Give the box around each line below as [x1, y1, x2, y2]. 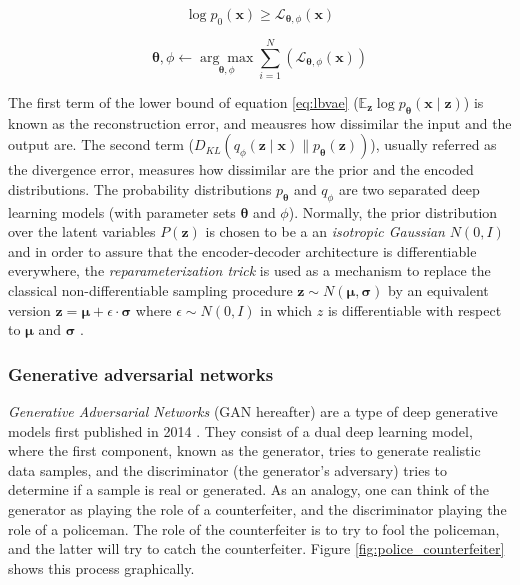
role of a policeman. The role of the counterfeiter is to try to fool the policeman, [8, 518, 500, 539]
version [8, 299, 51, 320]
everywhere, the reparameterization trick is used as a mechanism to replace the [8, 260, 491, 281]
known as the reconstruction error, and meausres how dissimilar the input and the [8, 112, 512, 133]
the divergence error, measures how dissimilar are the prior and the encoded [8, 159, 474, 180]
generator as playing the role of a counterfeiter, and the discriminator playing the [8, 499, 507, 520]
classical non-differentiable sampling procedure [8, 280, 293, 301]
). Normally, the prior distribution [288, 201, 498, 222]
